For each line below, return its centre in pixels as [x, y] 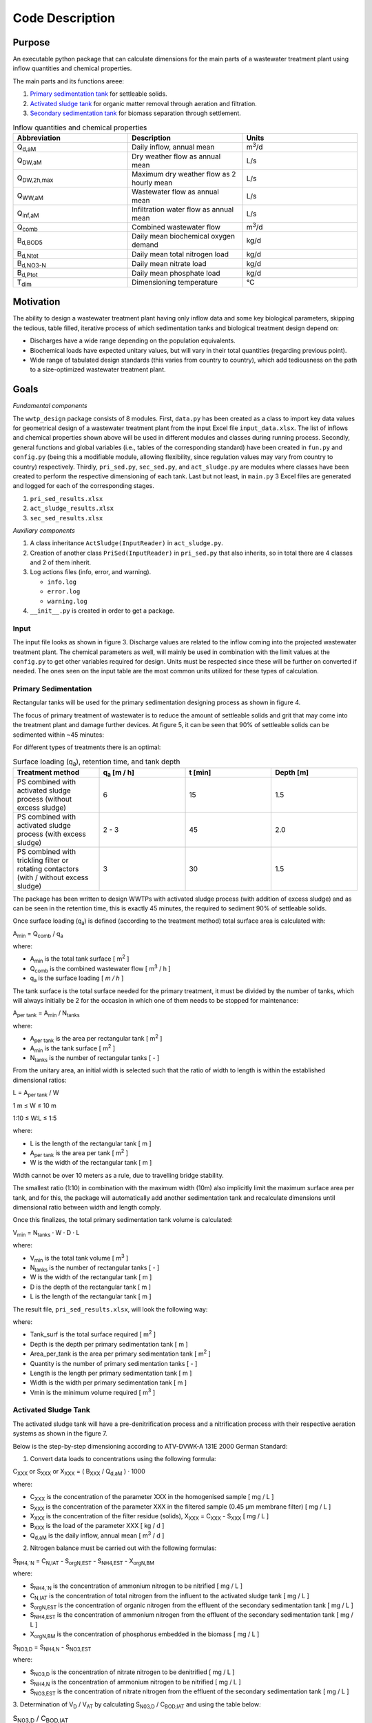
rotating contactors [48, 868]
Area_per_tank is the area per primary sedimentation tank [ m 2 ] [121, 1353]
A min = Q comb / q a [38, 934]
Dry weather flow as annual [176, 156]
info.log [62, 582]
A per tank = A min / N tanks [46, 1014]
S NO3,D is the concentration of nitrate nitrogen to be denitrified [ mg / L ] [132, 1673]
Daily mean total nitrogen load [180, 254]
